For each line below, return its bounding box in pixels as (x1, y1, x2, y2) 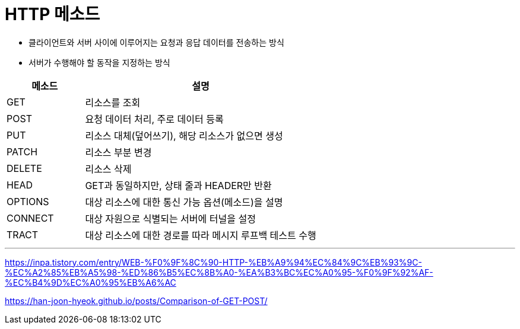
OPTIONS (7, 195, 49, 207)
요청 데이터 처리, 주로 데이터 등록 (85, 113, 224, 125)
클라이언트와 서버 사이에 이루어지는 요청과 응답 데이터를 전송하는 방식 (28, 37, 284, 47)
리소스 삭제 (85, 162, 132, 175)
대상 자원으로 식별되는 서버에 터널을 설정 (85, 212, 256, 225)
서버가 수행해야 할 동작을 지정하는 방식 (28, 57, 170, 68)
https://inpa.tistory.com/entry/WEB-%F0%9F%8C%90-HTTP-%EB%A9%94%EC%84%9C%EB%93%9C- (5, 257, 422, 267)
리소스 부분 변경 (85, 146, 152, 158)
